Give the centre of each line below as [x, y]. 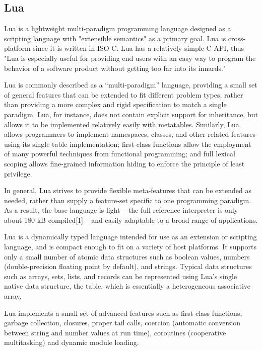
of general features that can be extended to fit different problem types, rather [124, 94]
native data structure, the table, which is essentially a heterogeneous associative [127, 286]
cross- [237, 38]
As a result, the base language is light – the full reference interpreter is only [121, 210]
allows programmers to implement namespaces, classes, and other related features [130, 134]
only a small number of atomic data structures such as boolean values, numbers [127, 256]
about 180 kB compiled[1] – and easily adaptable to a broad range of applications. [131, 220]
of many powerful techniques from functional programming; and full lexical [120, 154]
